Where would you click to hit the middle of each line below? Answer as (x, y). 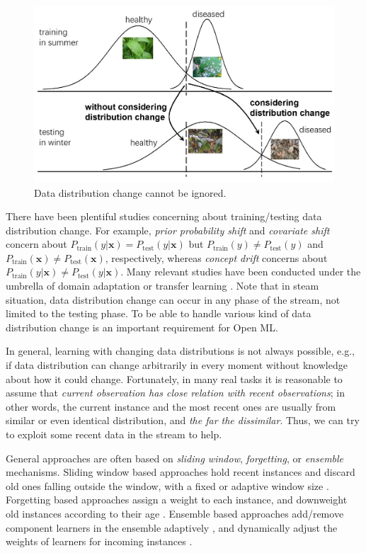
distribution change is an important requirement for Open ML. (142, 327)
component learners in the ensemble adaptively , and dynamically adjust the (172, 527)
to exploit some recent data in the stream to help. (114, 434)
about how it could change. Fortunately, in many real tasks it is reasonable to (174, 378)
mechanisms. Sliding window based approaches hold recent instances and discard (181, 472)
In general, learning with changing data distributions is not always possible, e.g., (180, 351)
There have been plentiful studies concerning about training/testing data (164, 216)
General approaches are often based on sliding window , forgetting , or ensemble (175, 458)
